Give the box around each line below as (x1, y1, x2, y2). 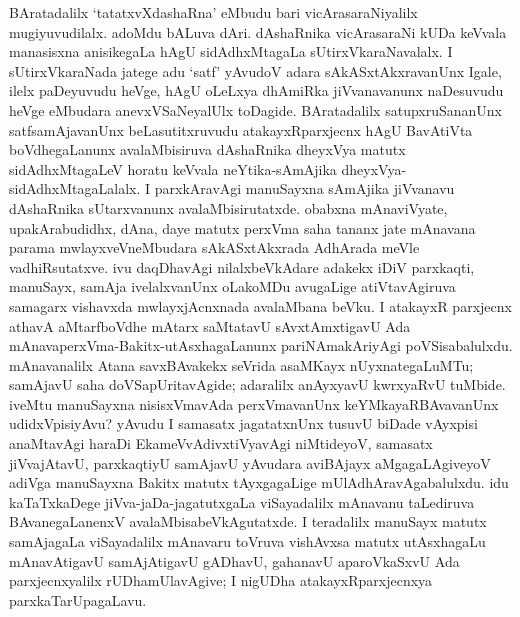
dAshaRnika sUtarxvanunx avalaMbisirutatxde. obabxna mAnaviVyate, (9, 197, 448, 218)
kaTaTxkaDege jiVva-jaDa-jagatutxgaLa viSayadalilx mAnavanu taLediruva (9, 491, 475, 512)
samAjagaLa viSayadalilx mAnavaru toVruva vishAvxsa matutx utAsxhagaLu (9, 531, 486, 552)
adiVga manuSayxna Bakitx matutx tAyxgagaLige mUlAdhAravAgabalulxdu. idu (9, 472, 509, 493)
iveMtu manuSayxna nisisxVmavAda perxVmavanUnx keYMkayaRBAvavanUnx (9, 393, 499, 414)
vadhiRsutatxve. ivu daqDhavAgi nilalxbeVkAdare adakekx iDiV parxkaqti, (9, 256, 475, 277)
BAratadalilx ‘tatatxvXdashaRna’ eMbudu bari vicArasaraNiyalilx (9, 2, 418, 22)
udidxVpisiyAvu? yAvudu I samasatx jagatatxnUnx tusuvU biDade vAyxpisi (9, 413, 478, 434)
